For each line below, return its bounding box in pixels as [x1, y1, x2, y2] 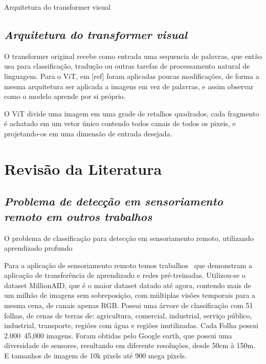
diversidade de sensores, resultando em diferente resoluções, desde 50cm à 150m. [4, 340, 256, 351]
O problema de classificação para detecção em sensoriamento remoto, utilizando [4, 232, 254, 243]
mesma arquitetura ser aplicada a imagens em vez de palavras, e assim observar [4, 80, 254, 91]
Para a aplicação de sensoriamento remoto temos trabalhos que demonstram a [4, 259, 252, 270]
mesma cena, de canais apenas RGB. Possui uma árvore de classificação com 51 [4, 300, 253, 311]
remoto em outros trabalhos [4, 208, 152, 224]
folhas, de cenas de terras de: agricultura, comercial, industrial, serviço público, [4, 310, 252, 320]
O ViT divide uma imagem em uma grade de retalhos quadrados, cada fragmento [4, 108, 259, 118]
